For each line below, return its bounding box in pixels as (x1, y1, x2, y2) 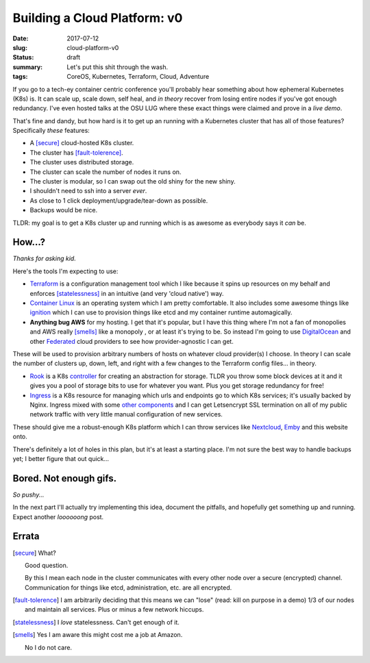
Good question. (25, 561, 69, 569)
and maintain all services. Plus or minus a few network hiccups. (25, 605, 204, 614)
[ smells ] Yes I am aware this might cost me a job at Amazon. (12, 631, 183, 639)
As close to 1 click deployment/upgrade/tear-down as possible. (29, 196, 208, 205)
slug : (12, 43, 27, 51)
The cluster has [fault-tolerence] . (29, 148, 123, 157)
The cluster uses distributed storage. (29, 158, 134, 166)
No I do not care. (25, 643, 72, 651)
